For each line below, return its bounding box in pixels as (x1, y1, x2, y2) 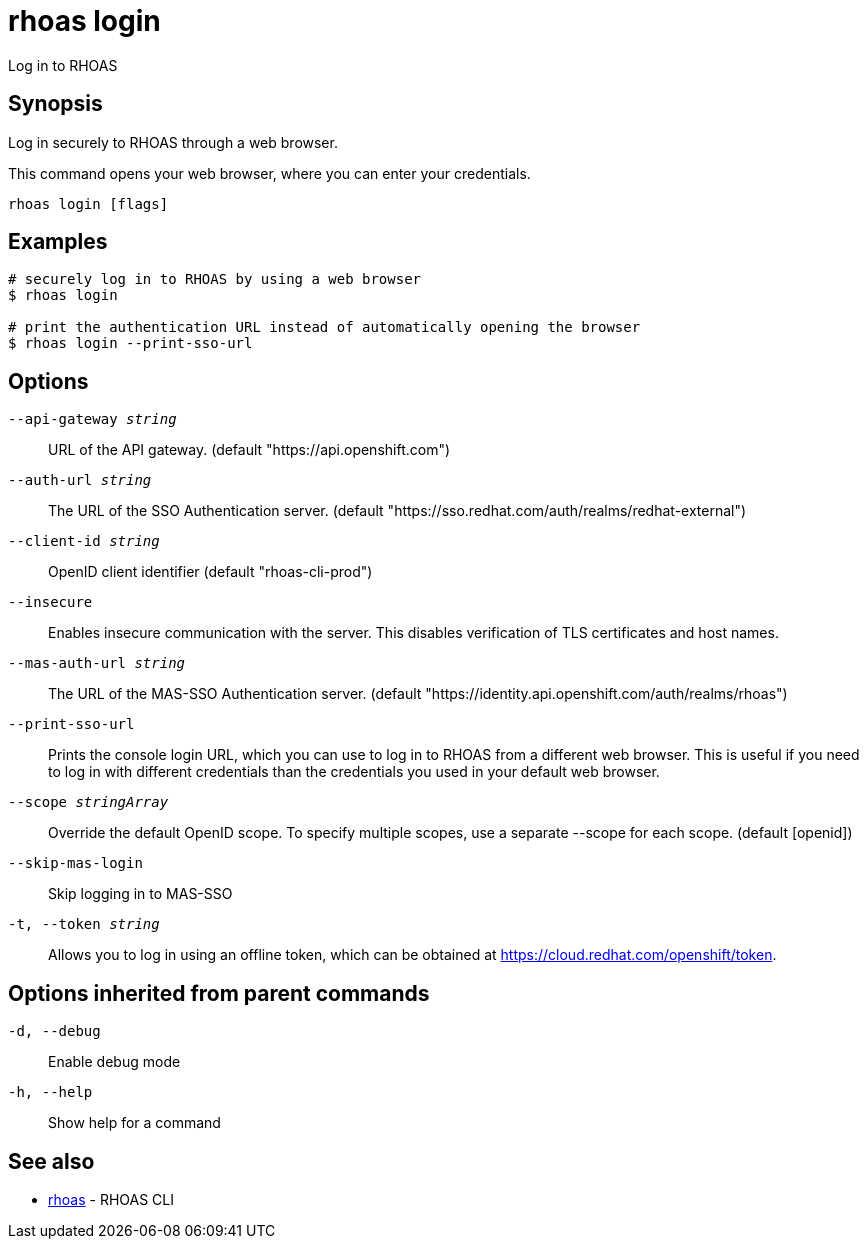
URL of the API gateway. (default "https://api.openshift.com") (48, 441, 451, 459)
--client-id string (8, 533, 160, 550)
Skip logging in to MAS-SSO (48, 885, 233, 903)
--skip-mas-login (8, 855, 143, 872)
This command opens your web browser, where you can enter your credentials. (8, 164, 531, 182)
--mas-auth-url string (8, 655, 186, 672)
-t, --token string (8, 916, 160, 933)
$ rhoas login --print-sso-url (8, 335, 253, 352)
